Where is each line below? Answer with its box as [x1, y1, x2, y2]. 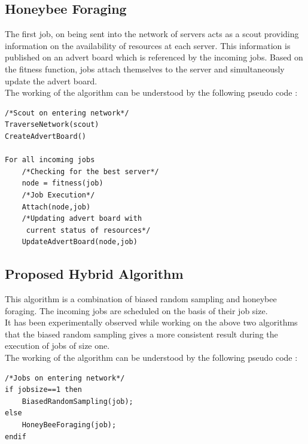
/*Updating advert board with [22, 214, 142, 223]
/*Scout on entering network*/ [5, 108, 129, 117]
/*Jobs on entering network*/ [5, 373, 125, 382]
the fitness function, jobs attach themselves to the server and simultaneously [5, 62, 285, 75]
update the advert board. [5, 74, 97, 87]
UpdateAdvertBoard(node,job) [22, 238, 138, 247]
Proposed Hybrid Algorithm [5, 264, 184, 283]
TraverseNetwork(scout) [5, 120, 99, 129]
